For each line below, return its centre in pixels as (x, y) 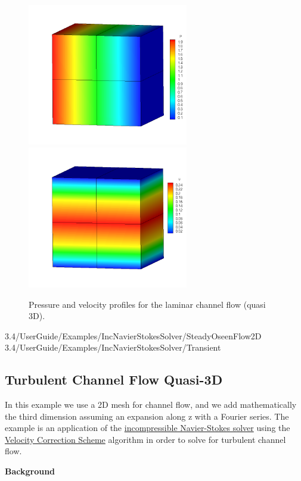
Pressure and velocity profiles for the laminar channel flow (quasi (147, 304)
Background (30, 471)
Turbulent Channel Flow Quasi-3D (114, 380)
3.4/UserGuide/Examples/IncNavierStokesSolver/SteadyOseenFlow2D (133, 335)
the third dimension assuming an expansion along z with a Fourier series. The (147, 416)
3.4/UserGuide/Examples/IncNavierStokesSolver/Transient (113, 347)
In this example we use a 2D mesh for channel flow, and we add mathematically (151, 405)
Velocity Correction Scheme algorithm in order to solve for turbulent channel (145, 439)
